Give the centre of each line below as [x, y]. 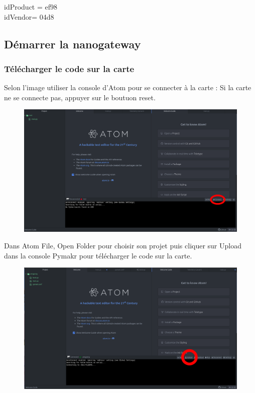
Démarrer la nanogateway [73, 44]
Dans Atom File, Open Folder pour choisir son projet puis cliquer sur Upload [123, 246]
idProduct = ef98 [31, 7]
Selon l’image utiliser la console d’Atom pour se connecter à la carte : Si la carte [128, 87]
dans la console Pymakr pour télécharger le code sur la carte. [98, 255]
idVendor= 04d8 [29, 16]
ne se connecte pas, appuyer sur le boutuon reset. [80, 97]
